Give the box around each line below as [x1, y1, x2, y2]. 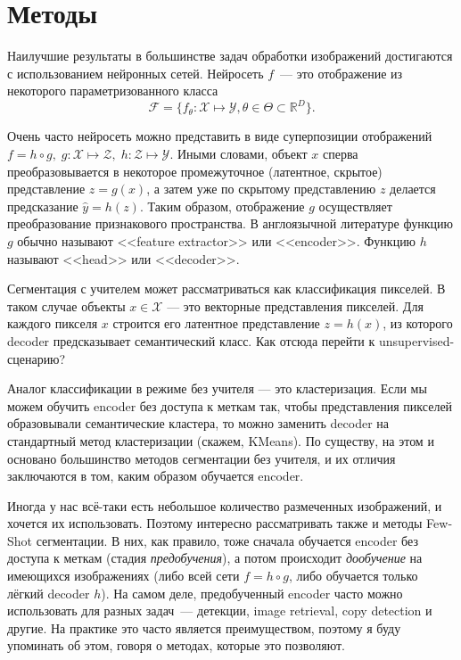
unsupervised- [378, 331, 455, 350]
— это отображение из [280, 63, 403, 82]
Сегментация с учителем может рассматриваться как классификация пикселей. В [7, 279, 446, 298]
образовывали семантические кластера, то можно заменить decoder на [7, 414, 390, 433]
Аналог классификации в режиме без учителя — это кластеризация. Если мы [7, 379, 427, 398]
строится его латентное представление [112, 314, 320, 333]
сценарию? [7, 349, 66, 367]
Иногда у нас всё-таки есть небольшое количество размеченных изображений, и [7, 496, 442, 515]
